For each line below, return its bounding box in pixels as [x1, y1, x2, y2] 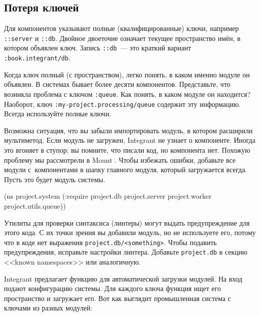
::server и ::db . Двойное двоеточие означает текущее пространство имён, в [4, 32, 240, 43]
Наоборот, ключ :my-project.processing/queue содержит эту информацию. [4, 98, 241, 109]
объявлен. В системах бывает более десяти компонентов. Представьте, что [4, 79, 230, 89]
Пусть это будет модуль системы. [4, 174, 105, 184]
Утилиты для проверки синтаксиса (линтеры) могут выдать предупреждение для [4, 217, 250, 228]
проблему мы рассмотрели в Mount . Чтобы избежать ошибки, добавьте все [4, 154, 236, 165]
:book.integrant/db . [4, 52, 70, 63]
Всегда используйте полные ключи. [4, 108, 111, 119]
